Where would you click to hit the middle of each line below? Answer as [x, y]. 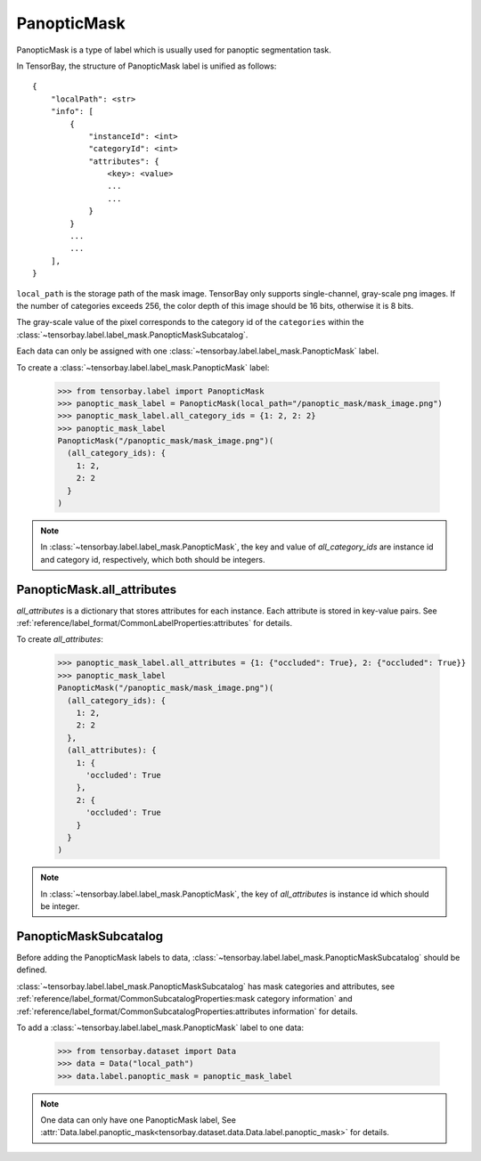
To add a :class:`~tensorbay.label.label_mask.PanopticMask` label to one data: [160, 1027]
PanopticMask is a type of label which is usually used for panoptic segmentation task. [174, 50]
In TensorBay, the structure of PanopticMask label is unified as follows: [147, 66]
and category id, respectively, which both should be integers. [153, 559]
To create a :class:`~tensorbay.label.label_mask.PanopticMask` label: [143, 367]
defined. [32, 970]
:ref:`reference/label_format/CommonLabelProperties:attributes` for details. [155, 623]
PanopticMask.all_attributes [97, 589]
